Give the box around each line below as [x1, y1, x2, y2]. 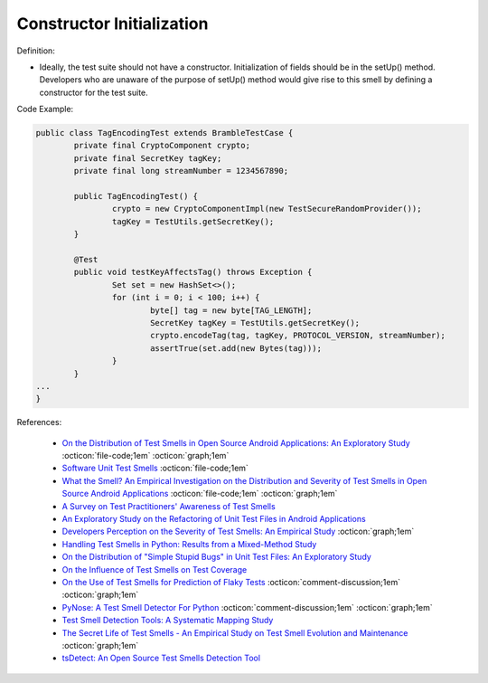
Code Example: [16, 104, 74, 115]
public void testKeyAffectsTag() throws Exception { [73, 267, 313, 278]
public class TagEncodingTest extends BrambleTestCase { [35, 128, 294, 138]
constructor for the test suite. [39, 87, 148, 98]
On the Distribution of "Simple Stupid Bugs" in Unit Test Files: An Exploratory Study [61, 552, 372, 563]
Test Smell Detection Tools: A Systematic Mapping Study [61, 615, 274, 626]
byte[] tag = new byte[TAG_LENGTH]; [149, 305, 313, 316]
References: [16, 417, 62, 428]
